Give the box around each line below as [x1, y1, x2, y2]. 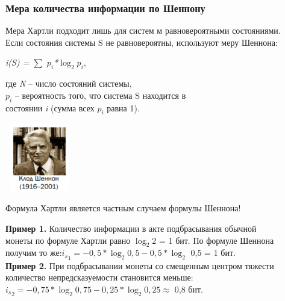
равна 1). [107, 101, 140, 114]
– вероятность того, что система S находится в [14, 88, 186, 101]
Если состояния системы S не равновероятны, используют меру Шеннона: [5, 36, 278, 48]
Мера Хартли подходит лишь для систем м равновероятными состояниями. [5, 24, 281, 37]
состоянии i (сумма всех [5, 101, 95, 114]
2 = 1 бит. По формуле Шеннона [152, 234, 274, 246]
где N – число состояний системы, [5, 77, 132, 90]
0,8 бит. [174, 282, 203, 295]
